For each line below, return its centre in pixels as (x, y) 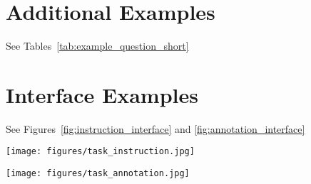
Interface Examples (102, 94)
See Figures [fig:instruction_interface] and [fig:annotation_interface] (155, 128)
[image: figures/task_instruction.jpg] (100, 152)
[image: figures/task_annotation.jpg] (98, 174)
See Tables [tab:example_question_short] (97, 46)
